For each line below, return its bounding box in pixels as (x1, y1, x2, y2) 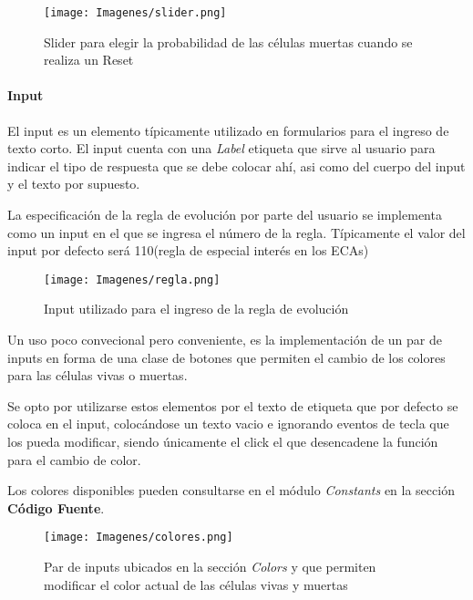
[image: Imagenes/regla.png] (44, 273, 221, 286)
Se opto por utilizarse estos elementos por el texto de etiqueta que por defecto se (7, 396, 458, 415)
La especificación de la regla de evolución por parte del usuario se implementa (7, 205, 442, 224)
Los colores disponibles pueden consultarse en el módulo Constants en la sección (7, 481, 455, 500)
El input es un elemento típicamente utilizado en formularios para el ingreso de (7, 120, 449, 140)
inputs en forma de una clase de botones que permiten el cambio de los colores (7, 347, 446, 367)
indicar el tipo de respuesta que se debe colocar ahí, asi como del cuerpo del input (7, 156, 466, 175)
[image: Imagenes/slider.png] (44, 6, 227, 19)
